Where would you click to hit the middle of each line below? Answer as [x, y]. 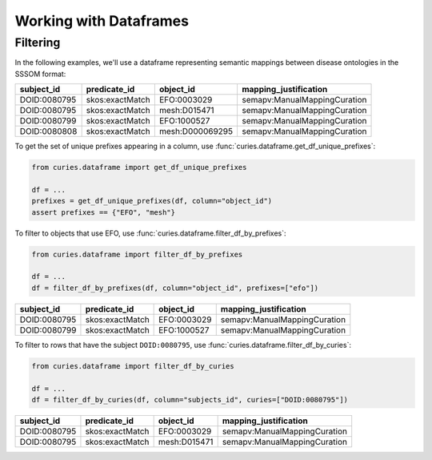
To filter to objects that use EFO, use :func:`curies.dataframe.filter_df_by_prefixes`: [151, 233]
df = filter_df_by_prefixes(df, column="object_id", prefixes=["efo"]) [175, 288]
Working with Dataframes [102, 21]
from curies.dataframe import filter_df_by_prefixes [137, 254]
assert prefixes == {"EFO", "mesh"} [104, 212]
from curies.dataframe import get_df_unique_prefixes [139, 167]
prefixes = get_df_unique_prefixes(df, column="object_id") [152, 201]
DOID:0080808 [48, 131]
